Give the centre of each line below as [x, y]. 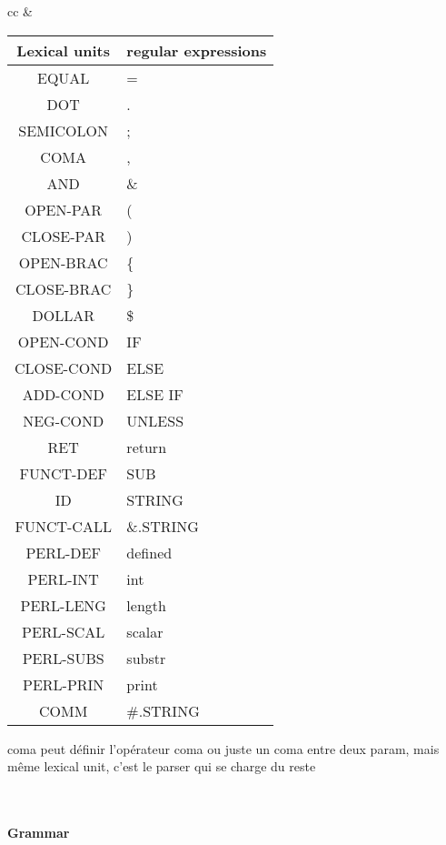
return [147, 447]
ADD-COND [63, 394]
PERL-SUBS [63, 658]
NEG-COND [64, 420]
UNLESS [155, 420]
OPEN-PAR [64, 209]
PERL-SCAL [64, 631]
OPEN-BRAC [63, 262]
